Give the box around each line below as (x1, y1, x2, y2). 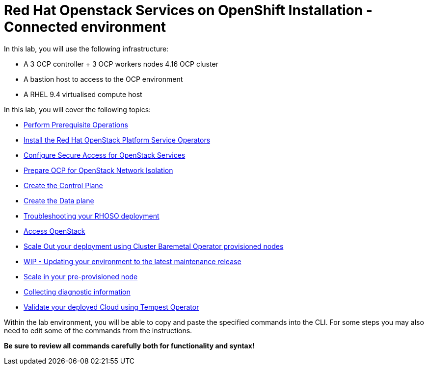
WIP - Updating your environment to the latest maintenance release (24, 257, 241, 266)
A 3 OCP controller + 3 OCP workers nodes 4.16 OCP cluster (24, 59, 218, 68)
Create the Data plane (24, 196, 94, 205)
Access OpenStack (24, 226, 85, 235)
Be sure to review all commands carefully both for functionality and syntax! (4, 341, 255, 350)
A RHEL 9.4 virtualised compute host (24, 90, 142, 98)
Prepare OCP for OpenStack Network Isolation (24, 166, 173, 174)
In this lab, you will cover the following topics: (4, 105, 151, 114)
